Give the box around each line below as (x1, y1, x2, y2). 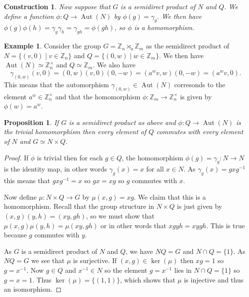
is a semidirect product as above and (69, 117, 176, 127)
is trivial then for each (37, 152, 103, 162)
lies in (174, 265, 192, 275)
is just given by (177, 201, 222, 211)
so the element (104, 265, 147, 275)
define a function (4, 11, 54, 21)
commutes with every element (156, 126, 243, 137)
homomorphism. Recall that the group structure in (4, 201, 154, 211)
